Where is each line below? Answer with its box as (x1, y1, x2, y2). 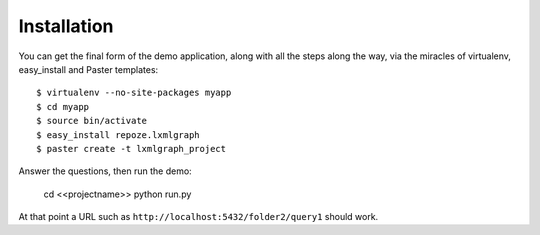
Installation (18, 15, 114, 37)
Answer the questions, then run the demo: (18, 165, 192, 177)
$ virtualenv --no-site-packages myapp (36, 87, 232, 99)
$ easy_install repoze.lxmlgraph (36, 129, 200, 140)
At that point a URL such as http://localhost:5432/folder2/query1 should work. (18, 211, 379, 223)
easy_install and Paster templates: (18, 63, 159, 75)
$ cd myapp (36, 101, 90, 112)
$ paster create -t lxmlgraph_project (36, 143, 227, 154)
